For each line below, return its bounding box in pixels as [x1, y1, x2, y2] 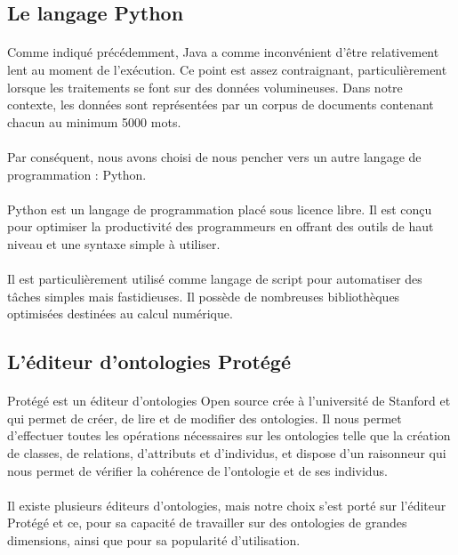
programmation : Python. [7, 165, 147, 183]
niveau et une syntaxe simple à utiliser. [7, 234, 221, 253]
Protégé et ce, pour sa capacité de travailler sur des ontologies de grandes [7, 513, 407, 532]
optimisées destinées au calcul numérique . [7, 304, 233, 323]
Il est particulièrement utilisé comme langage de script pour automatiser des [7, 269, 422, 288]
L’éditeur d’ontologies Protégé [7, 348, 292, 375]
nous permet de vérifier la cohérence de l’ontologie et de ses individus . [7, 461, 388, 479]
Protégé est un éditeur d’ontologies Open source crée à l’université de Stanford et [7, 391, 451, 410]
